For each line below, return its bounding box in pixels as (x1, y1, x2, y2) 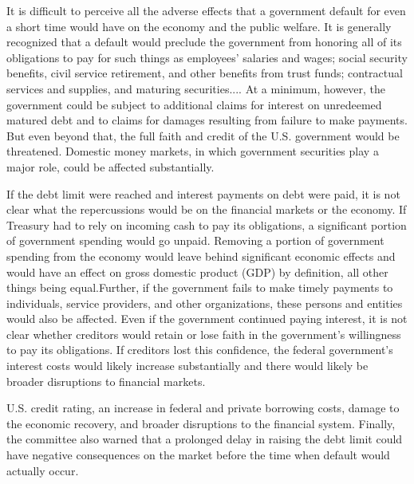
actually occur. (6, 462, 79, 478)
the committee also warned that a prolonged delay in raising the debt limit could (6, 431, 403, 447)
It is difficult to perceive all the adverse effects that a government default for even (6, 2, 406, 18)
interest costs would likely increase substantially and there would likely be (6, 357, 369, 374)
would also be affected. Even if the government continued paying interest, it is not (6, 310, 408, 327)
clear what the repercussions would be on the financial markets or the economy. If (6, 201, 407, 218)
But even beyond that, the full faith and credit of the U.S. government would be (6, 127, 400, 144)
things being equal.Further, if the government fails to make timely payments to (6, 279, 393, 296)
